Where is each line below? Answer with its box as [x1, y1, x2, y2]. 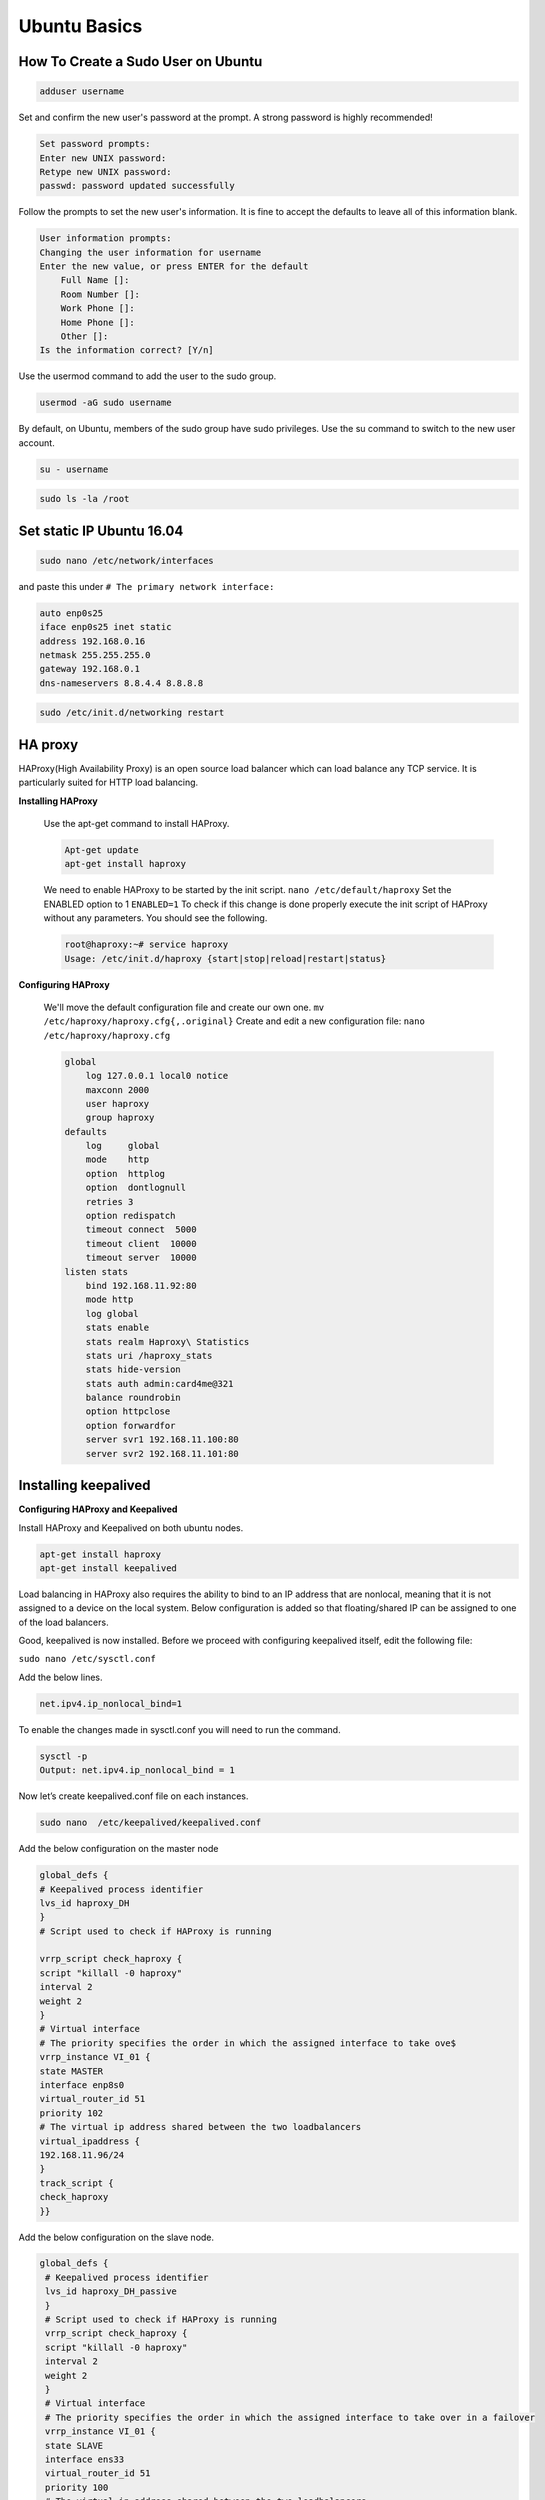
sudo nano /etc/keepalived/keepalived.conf [39, 1817, 262, 1829]
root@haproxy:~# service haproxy [64, 939, 229, 950]
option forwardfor [85, 1420, 176, 1431]
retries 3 [85, 1196, 134, 1207]
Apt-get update [64, 845, 139, 856]
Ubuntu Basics [18, 15, 143, 37]
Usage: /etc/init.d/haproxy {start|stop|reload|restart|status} [64, 953, 387, 964]
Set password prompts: [39, 138, 151, 150]
